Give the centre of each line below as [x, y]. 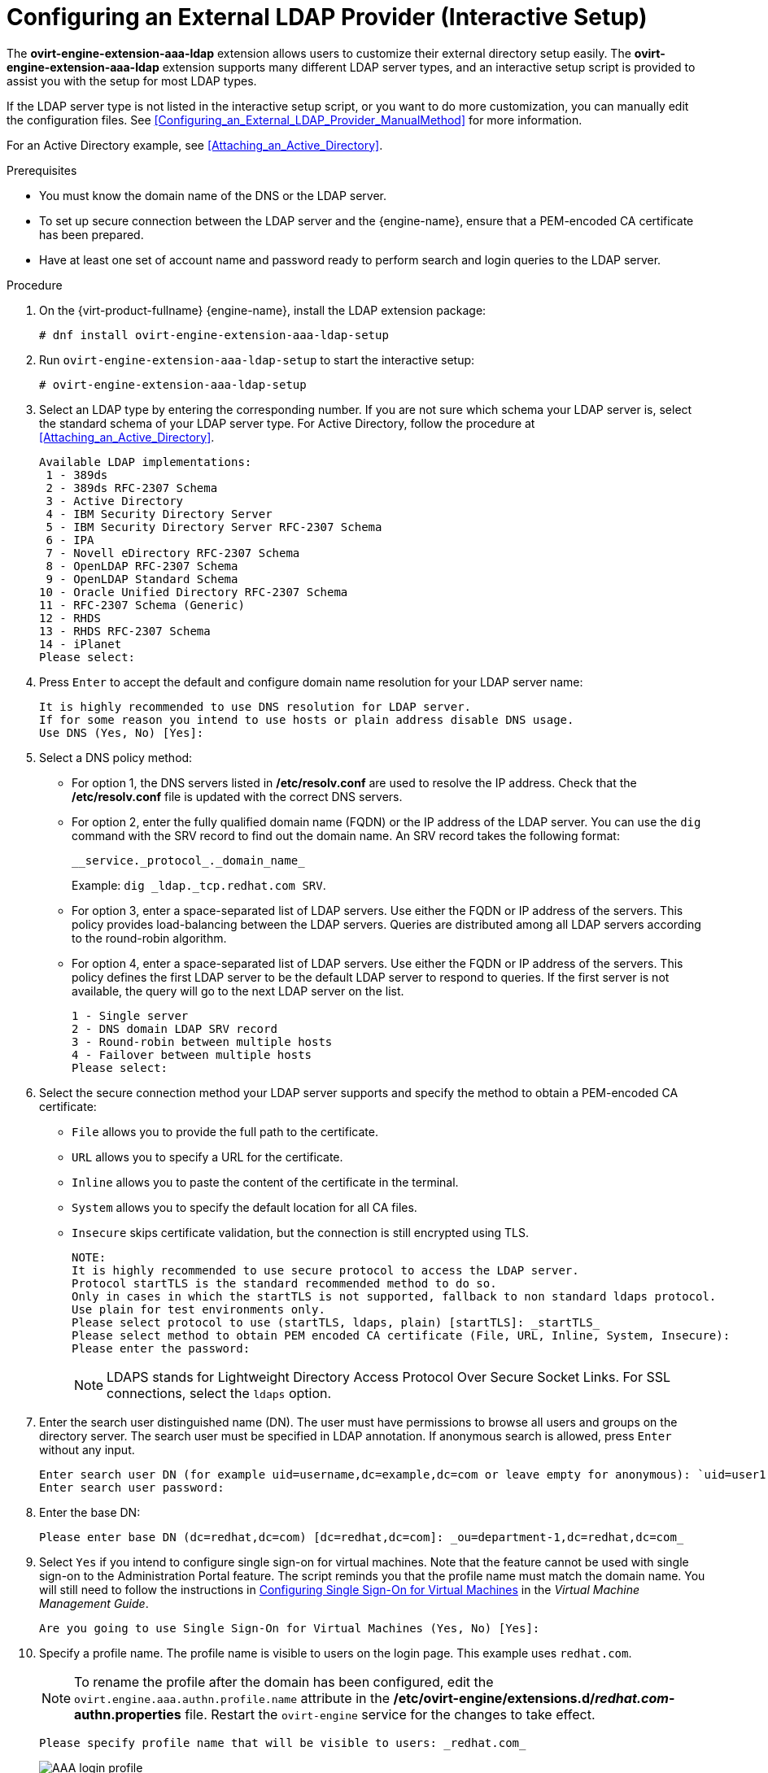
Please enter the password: [161, 1348]
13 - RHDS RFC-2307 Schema [125, 631]
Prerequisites [42, 170]
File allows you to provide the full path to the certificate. [225, 1131]
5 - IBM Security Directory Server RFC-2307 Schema [214, 527]
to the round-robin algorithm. [149, 938]
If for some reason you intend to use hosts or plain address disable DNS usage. [307, 719]
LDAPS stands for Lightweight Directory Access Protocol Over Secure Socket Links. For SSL [389, 1377]
